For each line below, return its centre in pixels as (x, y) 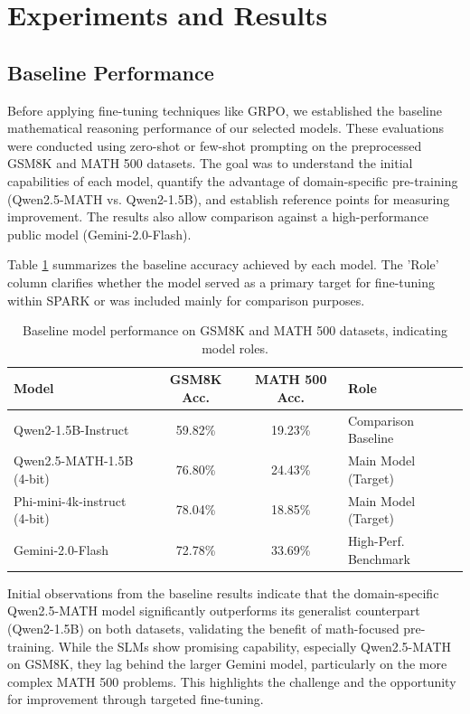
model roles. (235, 348)
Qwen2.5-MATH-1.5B (74, 460)
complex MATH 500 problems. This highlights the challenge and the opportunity (232, 681)
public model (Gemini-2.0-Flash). (99, 234)
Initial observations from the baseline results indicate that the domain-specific (223, 592)
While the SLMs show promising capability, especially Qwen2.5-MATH (255, 646)
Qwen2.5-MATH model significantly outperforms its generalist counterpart (214, 611)
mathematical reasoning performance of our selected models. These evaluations (226, 128)
